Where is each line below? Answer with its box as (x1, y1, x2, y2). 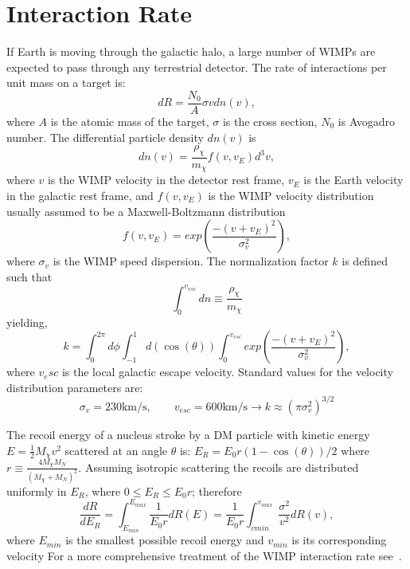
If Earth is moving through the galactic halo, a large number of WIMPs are (6, 43, 376, 60)
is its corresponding (291, 532, 387, 548)
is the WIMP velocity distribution (208, 187, 374, 204)
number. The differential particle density (6, 128, 204, 145)
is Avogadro (338, 112, 396, 129)
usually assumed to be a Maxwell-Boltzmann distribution (6, 202, 286, 219)
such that (6, 268, 53, 284)
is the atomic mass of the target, (50, 112, 209, 129)
